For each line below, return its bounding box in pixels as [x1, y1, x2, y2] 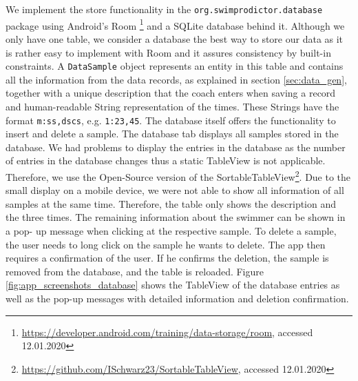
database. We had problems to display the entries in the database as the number [6, 139, 346, 154]
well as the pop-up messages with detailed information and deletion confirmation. [6, 291, 349, 305]
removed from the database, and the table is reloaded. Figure [6, 264, 264, 278]
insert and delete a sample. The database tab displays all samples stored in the [6, 126, 339, 141]
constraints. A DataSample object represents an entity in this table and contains [6, 59, 344, 73]
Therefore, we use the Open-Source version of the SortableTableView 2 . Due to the [6, 167, 351, 184]
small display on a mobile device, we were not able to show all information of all [6, 183, 344, 197]
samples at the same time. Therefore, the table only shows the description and [6, 196, 337, 211]
